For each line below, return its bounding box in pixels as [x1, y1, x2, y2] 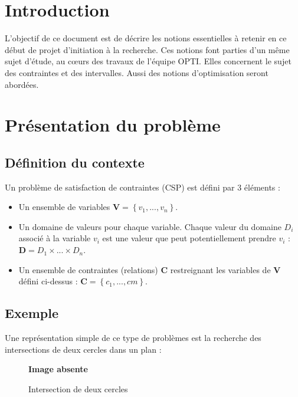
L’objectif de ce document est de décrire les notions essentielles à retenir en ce [5, 32, 287, 44]
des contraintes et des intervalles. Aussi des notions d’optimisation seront [5, 66, 268, 78]
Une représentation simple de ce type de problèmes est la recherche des [5, 332, 261, 344]
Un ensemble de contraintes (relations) [18, 263, 158, 275]
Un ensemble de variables [18, 201, 110, 213]
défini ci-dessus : [18, 275, 78, 287]
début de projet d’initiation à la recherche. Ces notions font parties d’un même [5, 43, 290, 55]
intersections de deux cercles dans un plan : [5, 343, 162, 355]
